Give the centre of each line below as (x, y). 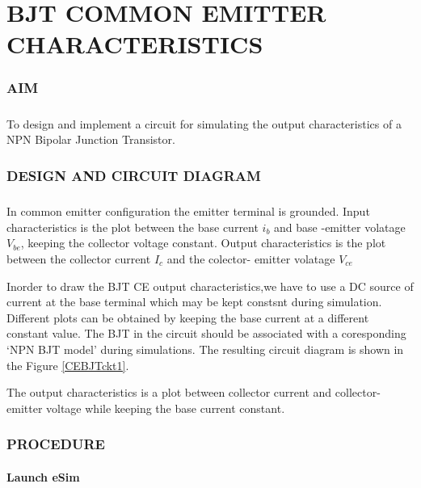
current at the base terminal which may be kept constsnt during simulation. (194, 302)
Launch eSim (43, 476)
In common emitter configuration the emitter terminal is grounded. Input (188, 211)
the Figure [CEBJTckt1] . (68, 365)
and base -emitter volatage (340, 227)
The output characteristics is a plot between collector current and (169, 392)
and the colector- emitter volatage (251, 258)
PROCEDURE (56, 444)
